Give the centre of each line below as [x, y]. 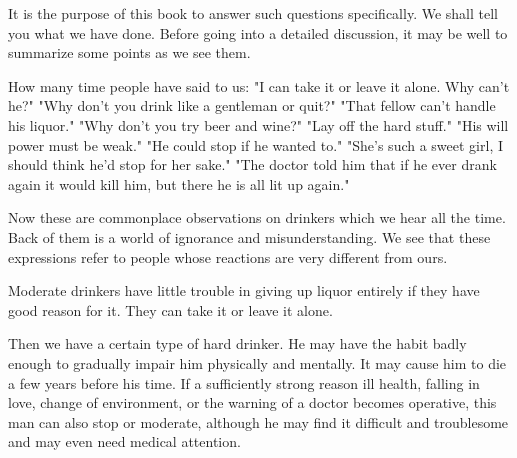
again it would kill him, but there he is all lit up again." [179, 183]
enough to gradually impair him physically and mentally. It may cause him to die [257, 362]
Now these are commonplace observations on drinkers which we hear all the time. [257, 217]
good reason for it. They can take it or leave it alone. [170, 309]
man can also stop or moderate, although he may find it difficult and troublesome [258, 421]
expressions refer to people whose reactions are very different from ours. [228, 256]
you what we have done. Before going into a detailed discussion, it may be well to [258, 32]
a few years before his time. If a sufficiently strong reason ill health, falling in [244, 382]
